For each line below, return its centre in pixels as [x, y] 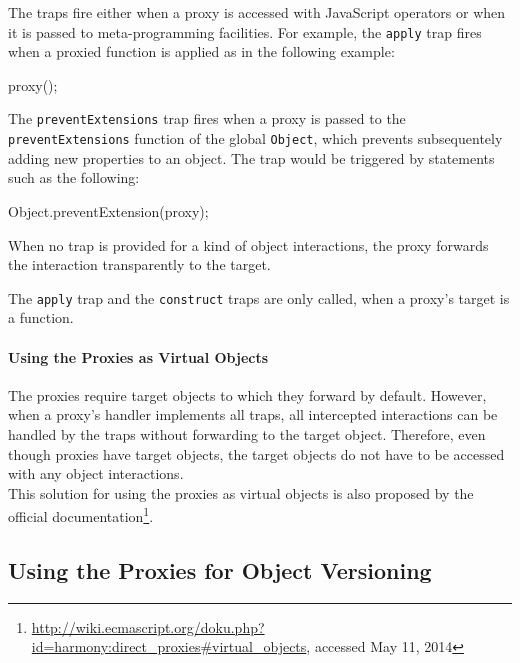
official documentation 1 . [81, 514]
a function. [41, 317]
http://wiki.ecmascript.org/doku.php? [148, 626]
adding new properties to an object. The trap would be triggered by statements [251, 157]
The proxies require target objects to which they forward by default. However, [247, 394]
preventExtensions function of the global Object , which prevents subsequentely [255, 138]
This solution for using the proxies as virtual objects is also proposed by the [241, 492]
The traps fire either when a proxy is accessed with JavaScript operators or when [257, 12]
